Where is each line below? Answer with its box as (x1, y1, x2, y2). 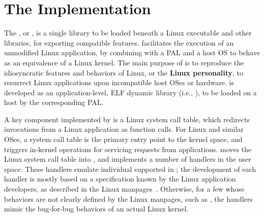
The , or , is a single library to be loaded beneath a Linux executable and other (4, 27, 252, 38)
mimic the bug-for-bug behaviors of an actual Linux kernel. (4, 203, 189, 214)
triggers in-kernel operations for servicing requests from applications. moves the (4, 143, 252, 154)
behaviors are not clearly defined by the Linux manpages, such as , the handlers (4, 193, 253, 204)
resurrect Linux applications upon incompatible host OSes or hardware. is (4, 77, 234, 88)
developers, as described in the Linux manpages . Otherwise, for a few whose (4, 184, 245, 194)
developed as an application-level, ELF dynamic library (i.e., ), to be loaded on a (4, 87, 257, 97)
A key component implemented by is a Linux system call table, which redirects (4, 114, 250, 124)
